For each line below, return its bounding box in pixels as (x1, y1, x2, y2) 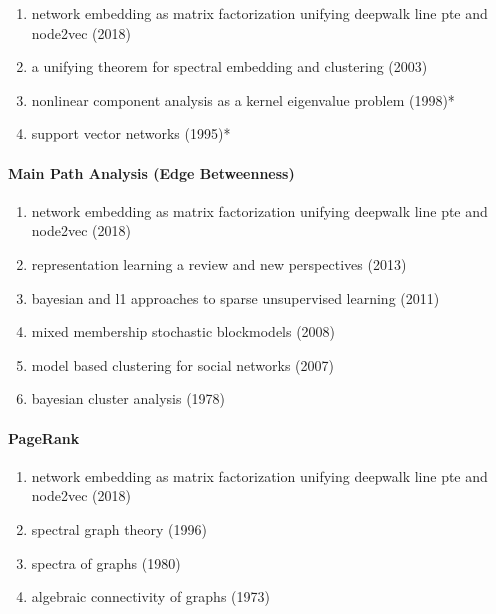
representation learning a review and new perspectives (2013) (31, 253, 407, 274)
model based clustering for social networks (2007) (31, 354, 334, 375)
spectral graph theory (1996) (31, 518, 208, 539)
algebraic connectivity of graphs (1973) (31, 586, 270, 607)
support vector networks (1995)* (31, 123, 231, 144)
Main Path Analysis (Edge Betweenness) (8, 162, 295, 183)
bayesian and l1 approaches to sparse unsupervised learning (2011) (31, 287, 440, 308)
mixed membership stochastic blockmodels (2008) (31, 321, 336, 342)
